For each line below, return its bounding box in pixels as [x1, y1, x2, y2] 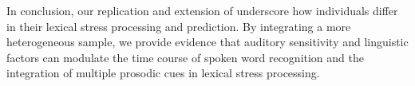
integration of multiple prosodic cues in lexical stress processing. [6, 64, 320, 81]
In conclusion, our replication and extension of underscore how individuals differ [6, 2, 398, 18]
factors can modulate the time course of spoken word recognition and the [6, 49, 364, 65]
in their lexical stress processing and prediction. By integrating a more [6, 18, 351, 34]
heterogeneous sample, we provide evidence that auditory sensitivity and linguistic [6, 33, 409, 50]
